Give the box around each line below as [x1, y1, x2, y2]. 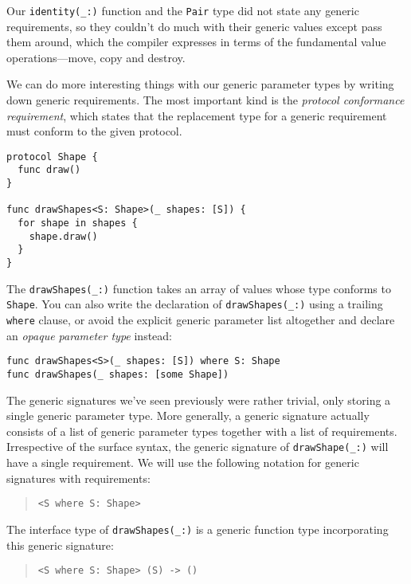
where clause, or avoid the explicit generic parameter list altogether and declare [6, 312, 395, 328]
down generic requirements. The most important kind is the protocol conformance [6, 92, 405, 108]
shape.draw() [29, 230, 98, 242]
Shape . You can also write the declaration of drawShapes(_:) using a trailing [6, 296, 383, 312]
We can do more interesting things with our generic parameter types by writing [6, 76, 394, 92]
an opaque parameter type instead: [6, 327, 172, 343]
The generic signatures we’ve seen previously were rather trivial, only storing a [6, 391, 391, 408]
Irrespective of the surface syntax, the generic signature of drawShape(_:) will [6, 438, 389, 455]
